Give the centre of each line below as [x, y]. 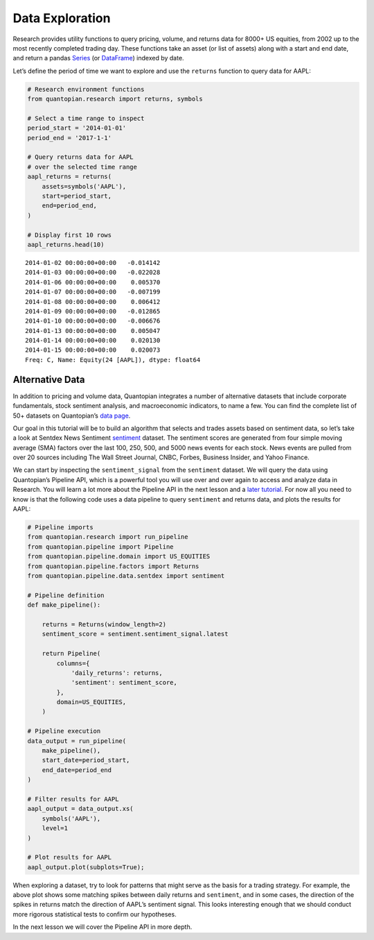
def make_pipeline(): [64, 605]
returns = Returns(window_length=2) [104, 624]
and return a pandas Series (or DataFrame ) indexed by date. [98, 58]
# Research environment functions [86, 89]
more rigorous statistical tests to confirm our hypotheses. [95, 914]
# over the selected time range [82, 167]
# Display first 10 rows [70, 235]
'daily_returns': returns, [117, 673]
